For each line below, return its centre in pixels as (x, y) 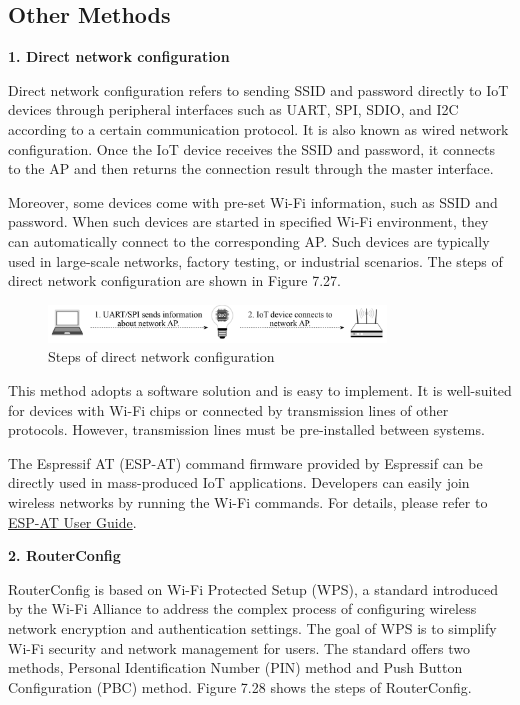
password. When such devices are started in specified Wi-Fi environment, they (248, 221)
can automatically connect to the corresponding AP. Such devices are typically (249, 240)
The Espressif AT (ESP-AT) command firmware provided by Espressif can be (245, 462)
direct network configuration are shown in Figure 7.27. (174, 280)
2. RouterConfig (64, 555)
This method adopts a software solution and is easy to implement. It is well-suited (260, 390)
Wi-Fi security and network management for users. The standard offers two (239, 647)
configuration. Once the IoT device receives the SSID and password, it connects (252, 148)
